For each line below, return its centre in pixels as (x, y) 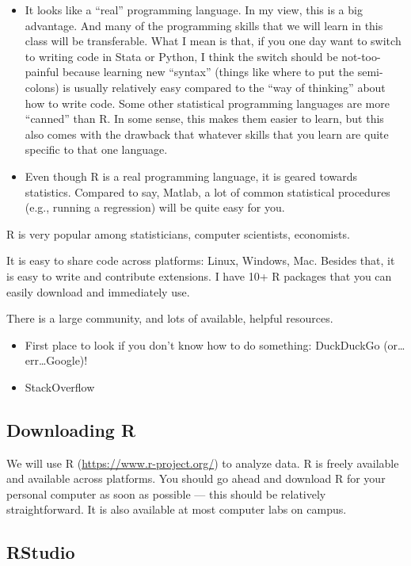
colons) (42, 87)
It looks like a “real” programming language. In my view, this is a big (194, 10)
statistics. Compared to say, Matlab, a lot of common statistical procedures (207, 191)
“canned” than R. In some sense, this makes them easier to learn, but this (204, 119)
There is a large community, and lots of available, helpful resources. (170, 318)
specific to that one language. (96, 149)
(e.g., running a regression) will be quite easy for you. (155, 207)
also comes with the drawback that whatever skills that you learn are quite (207, 134)
